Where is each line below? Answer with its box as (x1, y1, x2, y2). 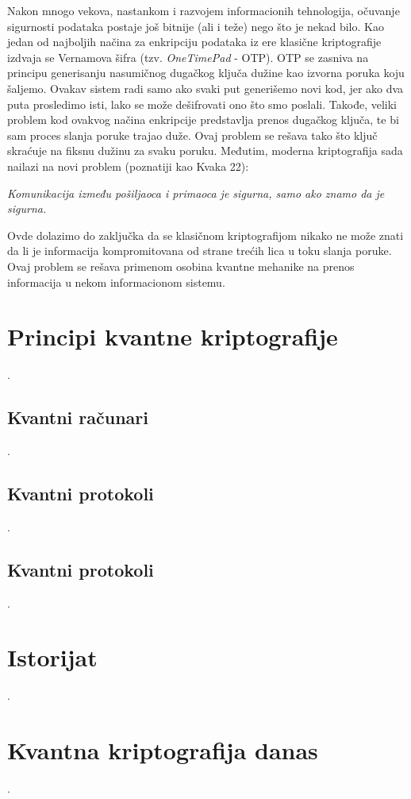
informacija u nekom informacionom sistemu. (7, 273, 225, 290)
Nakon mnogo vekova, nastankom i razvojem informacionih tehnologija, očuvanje (7, 2, 400, 18)
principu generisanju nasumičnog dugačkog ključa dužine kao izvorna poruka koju (7, 64, 405, 81)
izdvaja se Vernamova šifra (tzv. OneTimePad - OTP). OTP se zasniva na (7, 48, 369, 65)
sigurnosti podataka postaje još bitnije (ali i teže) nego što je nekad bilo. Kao (7, 17, 384, 34)
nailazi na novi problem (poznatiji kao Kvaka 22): (7, 157, 249, 174)
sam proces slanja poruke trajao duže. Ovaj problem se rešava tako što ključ (7, 126, 378, 143)
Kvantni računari (7, 405, 148, 430)
